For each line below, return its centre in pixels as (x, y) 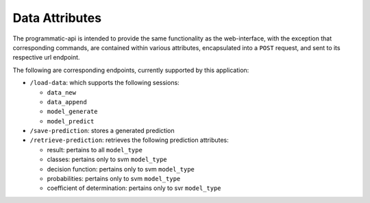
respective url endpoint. (46, 58)
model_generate (73, 112)
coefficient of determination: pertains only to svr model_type (134, 188)
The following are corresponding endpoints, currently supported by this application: (131, 70)
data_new (62, 92)
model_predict (71, 121)
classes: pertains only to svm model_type (107, 159)
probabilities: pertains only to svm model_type (114, 179)
